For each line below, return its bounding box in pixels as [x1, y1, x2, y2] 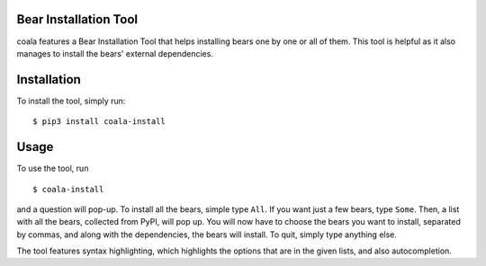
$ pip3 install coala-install [32, 117, 166, 127]
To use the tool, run [16, 163, 89, 174]
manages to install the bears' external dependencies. [16, 48, 213, 58]
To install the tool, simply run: [16, 95, 126, 106]
